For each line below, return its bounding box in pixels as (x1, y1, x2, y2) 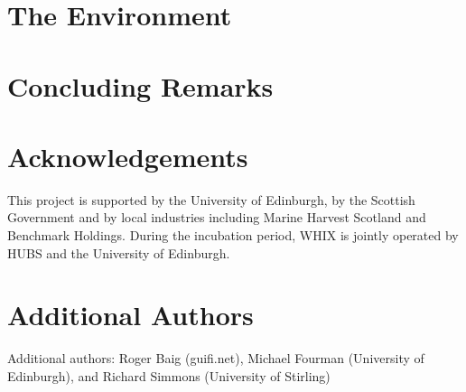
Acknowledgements (7, 137, 248, 174)
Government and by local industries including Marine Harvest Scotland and (7, 208, 426, 227)
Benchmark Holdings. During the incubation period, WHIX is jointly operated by (7, 226, 459, 245)
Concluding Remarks (7, 67, 274, 104)
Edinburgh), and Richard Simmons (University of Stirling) (7, 366, 331, 385)
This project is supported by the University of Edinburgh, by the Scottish (7, 190, 415, 209)
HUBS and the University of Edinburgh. (7, 243, 230, 262)
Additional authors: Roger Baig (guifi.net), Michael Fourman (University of (7, 349, 424, 368)
